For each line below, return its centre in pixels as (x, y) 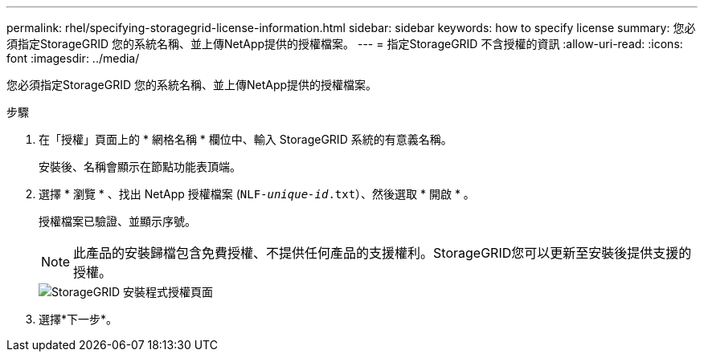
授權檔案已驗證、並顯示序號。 (117, 221)
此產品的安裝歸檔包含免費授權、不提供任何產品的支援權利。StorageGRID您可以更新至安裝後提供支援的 (383, 253)
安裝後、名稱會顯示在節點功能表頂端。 (140, 167)
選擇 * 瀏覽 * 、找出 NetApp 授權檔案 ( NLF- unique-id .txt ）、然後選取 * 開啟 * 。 (257, 194)
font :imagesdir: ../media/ (73, 58)
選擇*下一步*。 (78, 319)
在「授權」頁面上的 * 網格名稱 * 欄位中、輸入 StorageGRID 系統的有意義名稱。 (246, 139)
